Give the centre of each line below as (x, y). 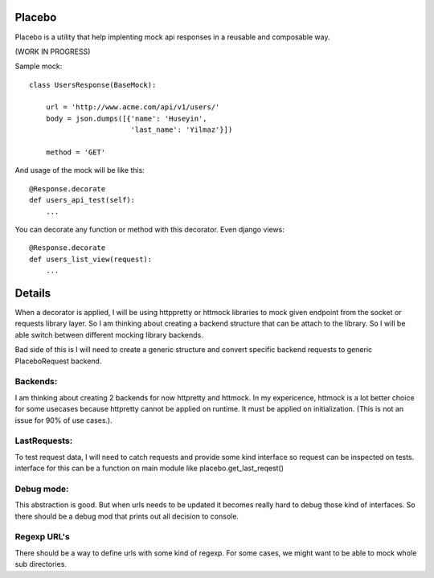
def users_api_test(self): (82, 200)
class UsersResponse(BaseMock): (93, 85)
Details (33, 293)
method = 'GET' (76, 152)
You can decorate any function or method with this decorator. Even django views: (149, 229)
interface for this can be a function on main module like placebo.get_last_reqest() (149, 468)
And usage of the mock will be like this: (80, 170)
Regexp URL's (42, 537)
